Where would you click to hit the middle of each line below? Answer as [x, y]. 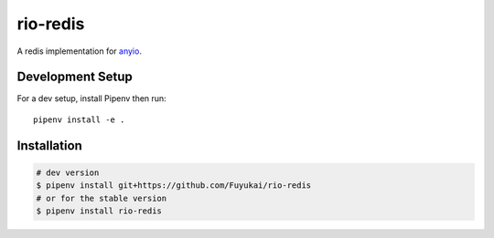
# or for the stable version [102, 198]
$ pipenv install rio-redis [99, 211]
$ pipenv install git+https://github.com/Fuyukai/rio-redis [174, 186]
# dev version [68, 172]
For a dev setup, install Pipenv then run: [91, 98]
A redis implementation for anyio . [79, 51]
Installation [49, 145]
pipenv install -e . [79, 119]
